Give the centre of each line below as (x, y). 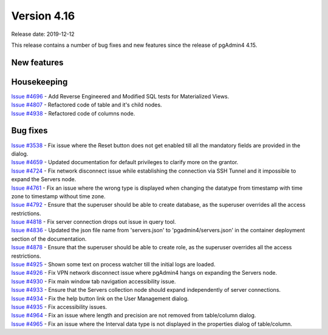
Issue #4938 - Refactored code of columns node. (73, 113)
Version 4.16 (43, 16)
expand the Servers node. (44, 179)
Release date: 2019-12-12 (43, 34)
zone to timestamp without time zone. (58, 196)
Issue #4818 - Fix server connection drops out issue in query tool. (94, 222)
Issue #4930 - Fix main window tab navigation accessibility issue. (94, 281)
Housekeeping (39, 82)
